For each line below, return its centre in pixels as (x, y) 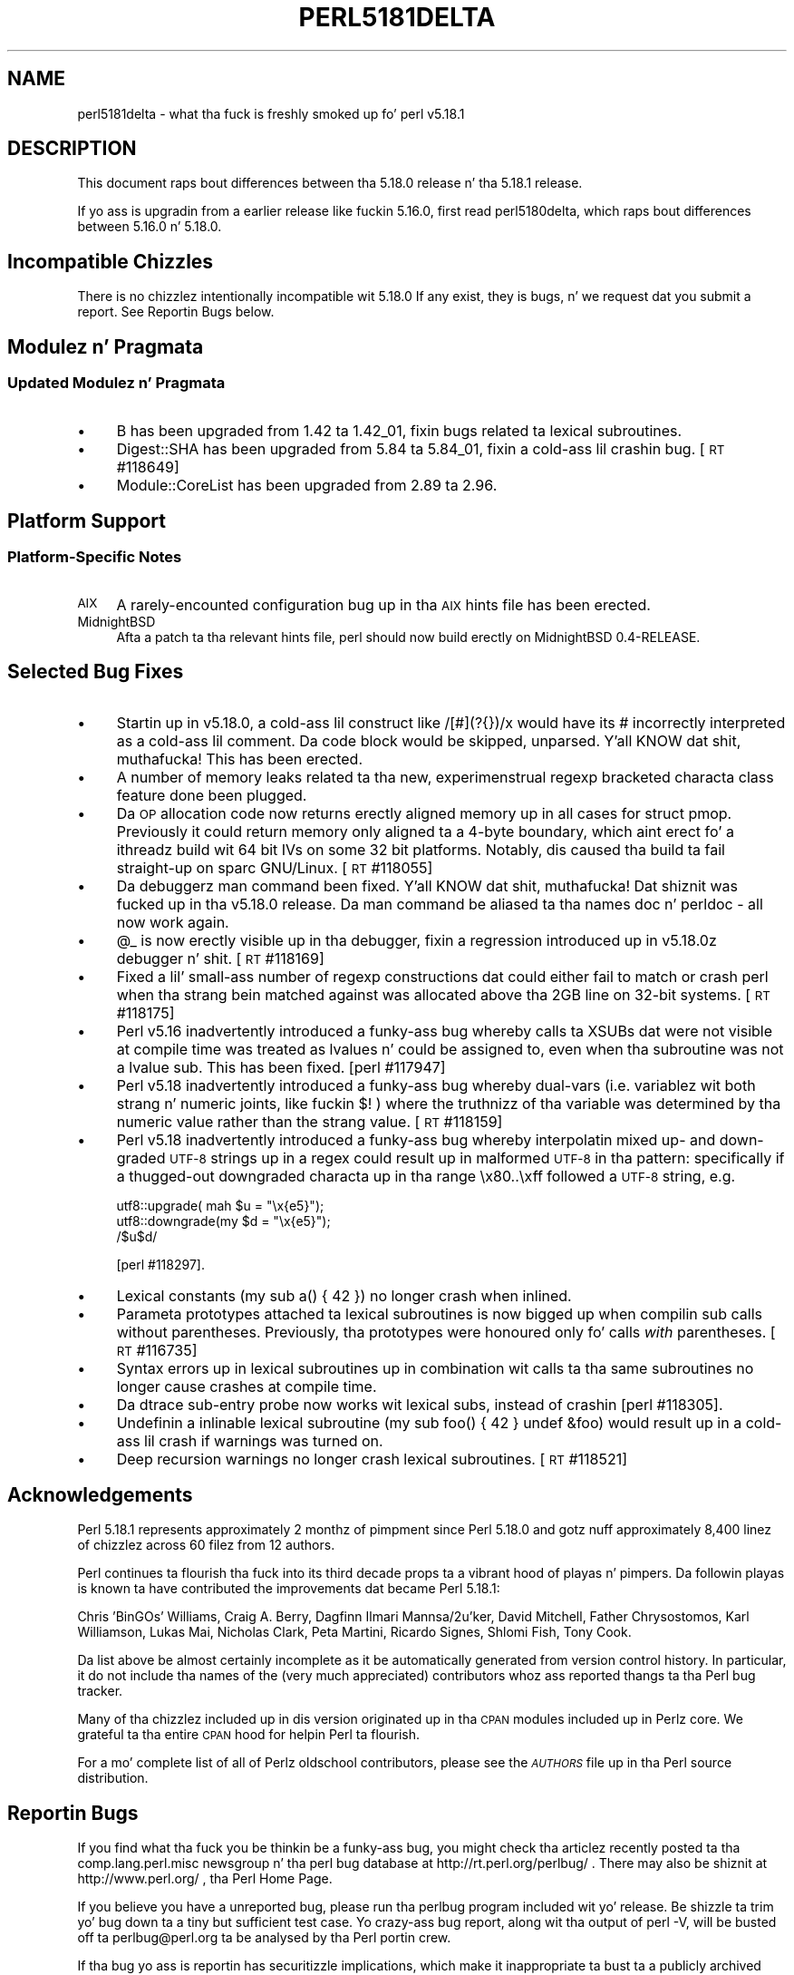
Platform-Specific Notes (95, 557)
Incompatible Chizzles (111, 261)
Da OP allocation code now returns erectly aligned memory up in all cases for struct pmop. (424, 813)
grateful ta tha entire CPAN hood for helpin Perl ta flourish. (249, 1735)
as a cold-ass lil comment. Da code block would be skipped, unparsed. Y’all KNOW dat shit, (429, 740)
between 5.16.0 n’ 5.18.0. (150, 227)
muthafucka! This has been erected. (240, 759)
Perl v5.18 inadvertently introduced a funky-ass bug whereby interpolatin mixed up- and (416, 1139)
